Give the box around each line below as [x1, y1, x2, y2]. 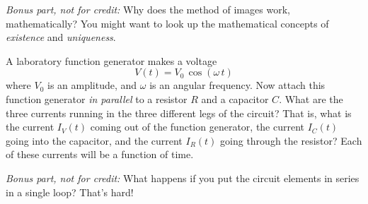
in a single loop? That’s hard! [6, 184, 134, 199]
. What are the [279, 91, 343, 106]
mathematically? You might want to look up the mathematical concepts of [6, 16, 329, 30]
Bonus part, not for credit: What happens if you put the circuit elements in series [6, 170, 360, 185]
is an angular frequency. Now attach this [149, 78, 326, 92]
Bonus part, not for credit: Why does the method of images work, [6, 2, 290, 16]
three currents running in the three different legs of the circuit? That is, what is [6, 105, 352, 120]
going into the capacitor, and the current [6, 133, 183, 148]
